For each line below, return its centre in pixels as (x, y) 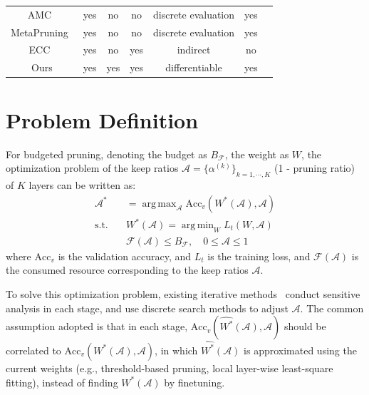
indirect (194, 50)
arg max (159, 204)
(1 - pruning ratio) (315, 168)
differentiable (194, 67)
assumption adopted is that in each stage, (97, 326)
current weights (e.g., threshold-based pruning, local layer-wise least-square (170, 368)
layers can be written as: (82, 184)
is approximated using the (300, 350)
